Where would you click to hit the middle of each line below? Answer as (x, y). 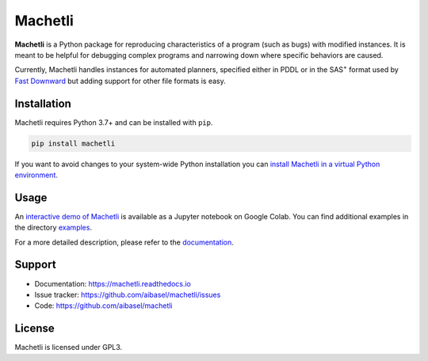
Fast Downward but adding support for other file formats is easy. (120, 81)
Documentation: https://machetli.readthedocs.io (113, 283)
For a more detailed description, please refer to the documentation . (124, 242)
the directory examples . (53, 228)
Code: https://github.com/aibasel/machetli (104, 306)
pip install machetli (73, 143)
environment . (36, 175)
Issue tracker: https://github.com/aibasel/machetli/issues (128, 294)
